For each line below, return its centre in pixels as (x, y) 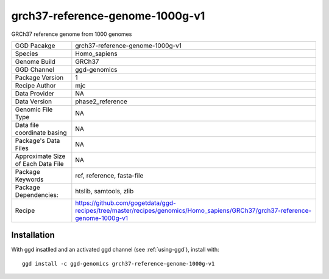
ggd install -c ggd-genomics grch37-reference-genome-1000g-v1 (119, 263)
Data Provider (35, 93)
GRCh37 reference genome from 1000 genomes (72, 34)
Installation (33, 235)
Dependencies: (37, 195)
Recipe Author (35, 85)
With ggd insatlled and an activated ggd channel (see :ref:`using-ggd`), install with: (115, 250)
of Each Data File (39, 164)
